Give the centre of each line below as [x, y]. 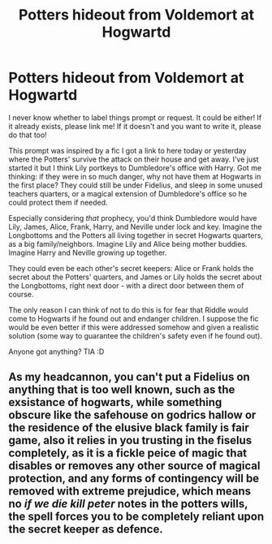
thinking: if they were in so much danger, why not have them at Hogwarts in [135, 176]
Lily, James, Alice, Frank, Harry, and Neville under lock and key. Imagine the [135, 227]
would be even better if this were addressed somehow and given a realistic [134, 327]
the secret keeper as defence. [86, 529]
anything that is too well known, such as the [122, 390]
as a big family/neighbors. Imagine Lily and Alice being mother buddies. [128, 244]
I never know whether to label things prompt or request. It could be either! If [135, 117]
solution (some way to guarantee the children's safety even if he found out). [135, 335]
